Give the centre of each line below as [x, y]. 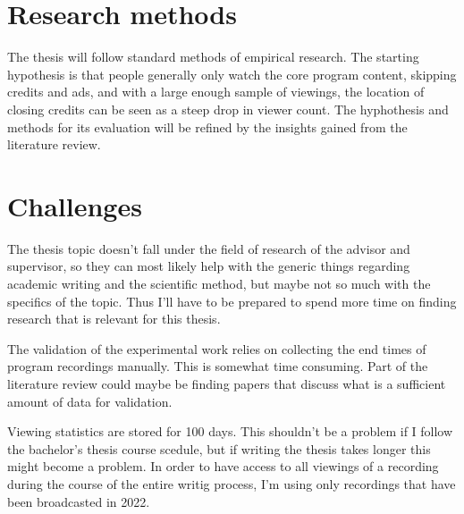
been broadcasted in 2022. [79, 501]
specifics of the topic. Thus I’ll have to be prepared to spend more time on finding [232, 301]
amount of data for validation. [90, 401]
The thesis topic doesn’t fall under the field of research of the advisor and [209, 248]
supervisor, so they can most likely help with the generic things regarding [209, 266]
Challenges [75, 205]
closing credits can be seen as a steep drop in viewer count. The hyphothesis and [228, 109]
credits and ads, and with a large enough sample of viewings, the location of [216, 92]
